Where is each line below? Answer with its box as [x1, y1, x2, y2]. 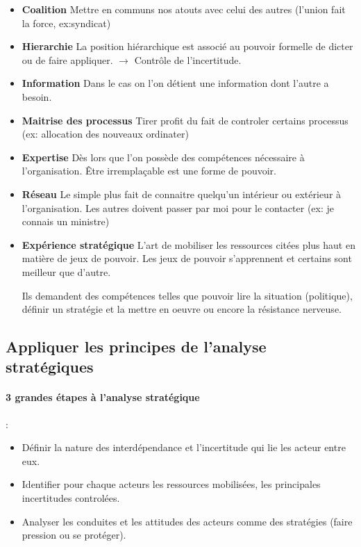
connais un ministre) [22, 214, 110, 229]
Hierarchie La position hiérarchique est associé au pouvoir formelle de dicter [22, 39, 353, 54]
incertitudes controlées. [22, 491, 120, 505]
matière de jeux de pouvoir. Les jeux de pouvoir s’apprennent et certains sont [22, 251, 352, 266]
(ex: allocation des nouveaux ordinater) [22, 126, 189, 141]
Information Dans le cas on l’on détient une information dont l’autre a [22, 76, 329, 90]
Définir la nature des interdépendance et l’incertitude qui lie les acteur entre [22, 440, 346, 455]
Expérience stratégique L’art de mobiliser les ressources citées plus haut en [22, 237, 355, 252]
